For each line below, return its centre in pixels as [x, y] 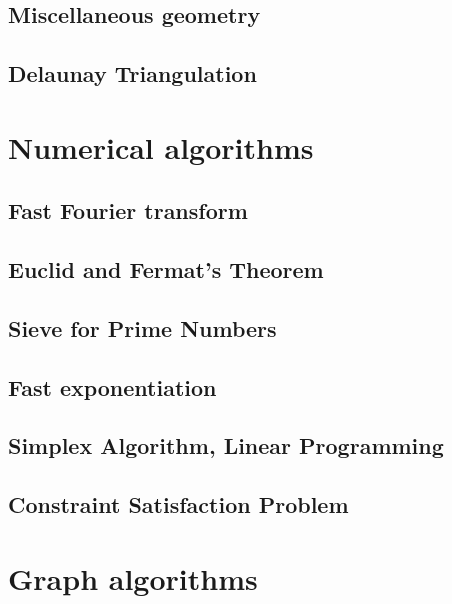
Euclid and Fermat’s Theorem [166, 269]
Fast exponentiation [112, 386]
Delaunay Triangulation [132, 73]
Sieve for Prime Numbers [142, 327]
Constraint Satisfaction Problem [178, 504]
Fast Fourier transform [128, 210]
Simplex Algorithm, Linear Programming [226, 445]
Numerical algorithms [161, 146]
